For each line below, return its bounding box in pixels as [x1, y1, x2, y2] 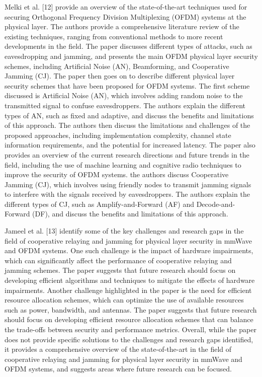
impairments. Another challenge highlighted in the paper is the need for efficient [5, 284, 252, 295]
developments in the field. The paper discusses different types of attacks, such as [5, 41, 252, 51]
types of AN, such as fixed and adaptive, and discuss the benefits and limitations [5, 110, 254, 120]
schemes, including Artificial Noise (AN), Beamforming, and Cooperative [5, 60, 229, 71]
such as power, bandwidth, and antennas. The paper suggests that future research [5, 304, 257, 315]
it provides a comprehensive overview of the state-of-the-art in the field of [5, 344, 232, 354]
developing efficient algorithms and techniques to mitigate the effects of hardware [5, 275, 255, 285]
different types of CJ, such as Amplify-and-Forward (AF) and [5, 198, 195, 209]
